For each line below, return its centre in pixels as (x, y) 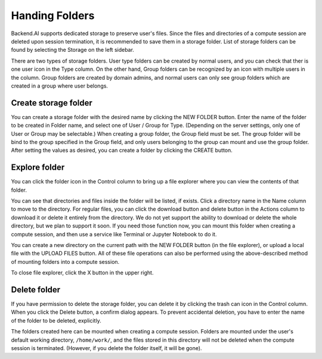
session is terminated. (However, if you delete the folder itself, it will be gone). (106, 348)
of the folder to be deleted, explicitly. (56, 320)
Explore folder (38, 168)
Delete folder (36, 290)
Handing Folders (53, 15)
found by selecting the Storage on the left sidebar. (72, 50)
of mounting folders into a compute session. (65, 261)
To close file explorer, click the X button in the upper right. (82, 273)
